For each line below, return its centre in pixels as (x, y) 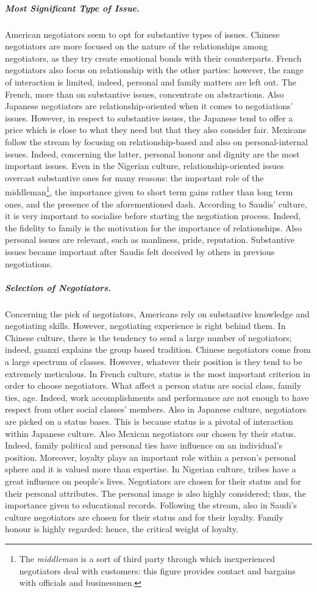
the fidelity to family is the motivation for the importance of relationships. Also (153, 227)
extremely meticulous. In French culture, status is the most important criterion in (158, 373)
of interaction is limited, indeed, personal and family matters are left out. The (151, 81)
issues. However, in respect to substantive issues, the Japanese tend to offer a (149, 117)
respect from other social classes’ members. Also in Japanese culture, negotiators (156, 409)
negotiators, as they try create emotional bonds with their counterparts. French (153, 58)
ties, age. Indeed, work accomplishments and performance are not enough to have (157, 397)
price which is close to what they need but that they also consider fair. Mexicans (156, 130)
